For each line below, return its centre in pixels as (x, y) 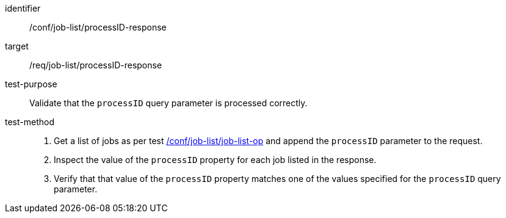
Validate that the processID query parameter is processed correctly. (168, 103)
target (17, 46)
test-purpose (31, 84)
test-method (30, 122)
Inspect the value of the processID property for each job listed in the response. (215, 160)
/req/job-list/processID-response (96, 65)
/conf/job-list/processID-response (98, 27)
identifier (23, 8)
